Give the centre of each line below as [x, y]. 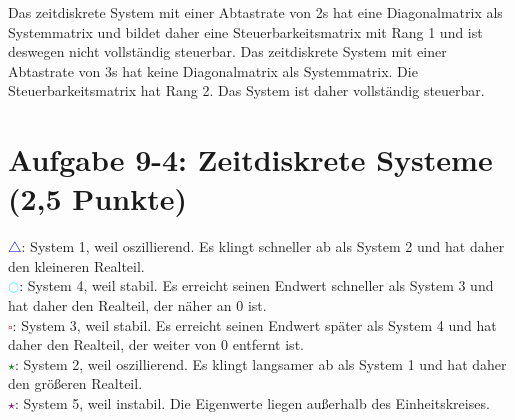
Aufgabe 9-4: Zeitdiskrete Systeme [250, 159]
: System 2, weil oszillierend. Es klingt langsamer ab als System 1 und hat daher [261, 363]
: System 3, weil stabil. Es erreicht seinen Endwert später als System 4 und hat [254, 324]
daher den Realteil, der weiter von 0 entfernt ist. [156, 344]
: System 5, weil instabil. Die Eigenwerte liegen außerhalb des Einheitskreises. [252, 403]
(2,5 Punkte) [97, 198]
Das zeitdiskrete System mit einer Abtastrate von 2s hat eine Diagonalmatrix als [255, 12]
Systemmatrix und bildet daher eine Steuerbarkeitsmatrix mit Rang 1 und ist [245, 31]
